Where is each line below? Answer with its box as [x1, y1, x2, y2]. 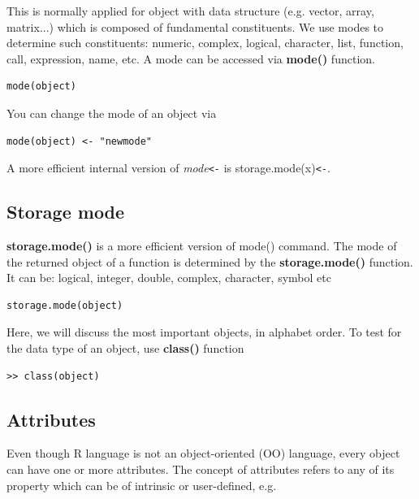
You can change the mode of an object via [6, 104, 217, 121]
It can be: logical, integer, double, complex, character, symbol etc [6, 269, 331, 286]
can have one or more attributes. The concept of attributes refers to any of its [6, 460, 395, 477]
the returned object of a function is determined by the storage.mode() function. [6, 253, 413, 270]
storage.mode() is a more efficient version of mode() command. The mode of [6, 237, 397, 254]
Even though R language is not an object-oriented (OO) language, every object [6, 445, 400, 462]
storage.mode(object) [6, 299, 123, 311]
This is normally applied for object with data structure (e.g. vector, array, [6, 2, 374, 19]
